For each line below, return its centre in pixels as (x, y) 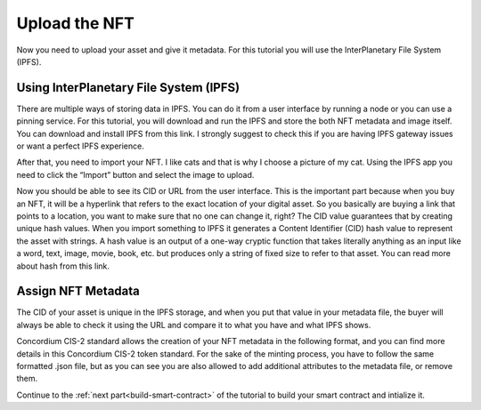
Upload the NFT (76, 23)
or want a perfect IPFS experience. (80, 146)
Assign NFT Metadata (78, 291)
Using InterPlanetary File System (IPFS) (128, 88)
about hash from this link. (63, 266)
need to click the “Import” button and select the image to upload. (135, 174)
